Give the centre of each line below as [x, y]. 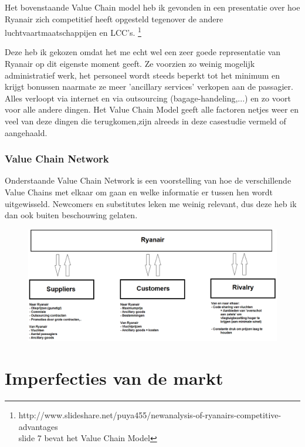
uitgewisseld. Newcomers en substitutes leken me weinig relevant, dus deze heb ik [151, 203]
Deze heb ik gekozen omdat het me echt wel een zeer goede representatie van [143, 52]
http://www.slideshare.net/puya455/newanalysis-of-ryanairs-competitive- [150, 414]
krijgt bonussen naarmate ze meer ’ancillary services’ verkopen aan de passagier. [149, 87]
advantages [38, 426]
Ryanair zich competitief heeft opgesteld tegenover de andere [114, 18]
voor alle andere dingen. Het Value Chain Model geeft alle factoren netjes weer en [152, 109]
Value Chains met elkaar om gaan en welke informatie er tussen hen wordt [139, 192]
